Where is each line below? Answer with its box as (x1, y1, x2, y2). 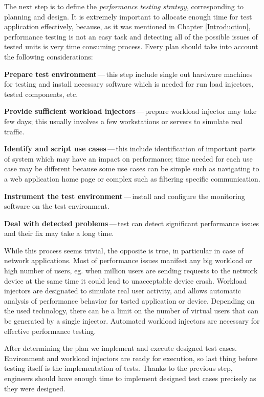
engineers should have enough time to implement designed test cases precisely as (4, 373, 256, 383)
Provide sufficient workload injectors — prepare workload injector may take (4, 106, 257, 116)
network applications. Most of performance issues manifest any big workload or (4, 255, 252, 266)
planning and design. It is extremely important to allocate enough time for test (4, 11, 252, 22)
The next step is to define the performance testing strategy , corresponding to (4, 1, 244, 11)
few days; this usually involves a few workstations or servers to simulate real (4, 115, 243, 126)
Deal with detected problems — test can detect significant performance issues (4, 217, 259, 228)
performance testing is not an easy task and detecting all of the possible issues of (4, 31, 258, 42)
